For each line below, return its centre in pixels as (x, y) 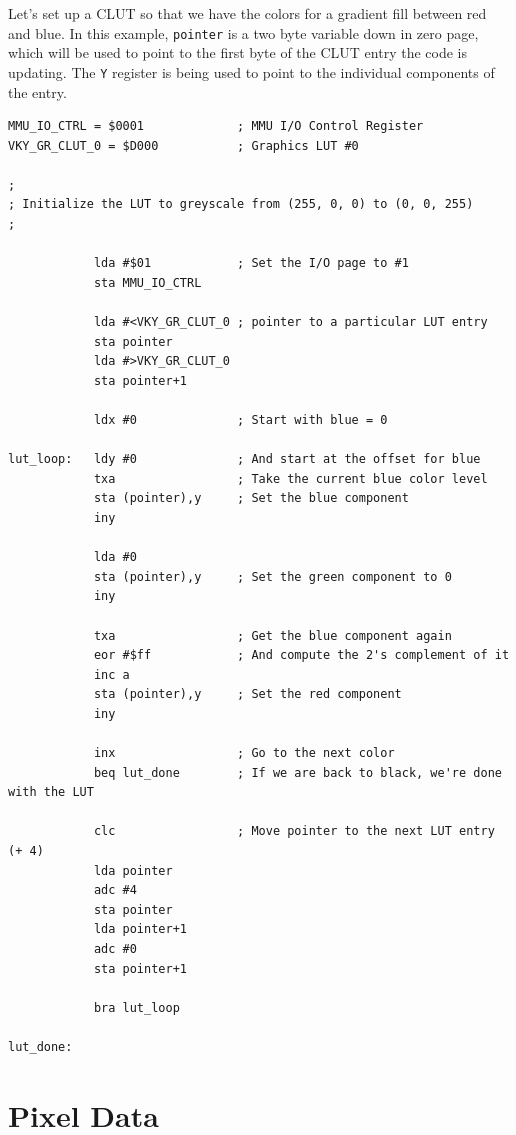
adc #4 (115, 890)
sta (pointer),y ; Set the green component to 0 (272, 576)
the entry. (37, 91)
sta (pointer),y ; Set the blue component (251, 498)
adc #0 (115, 949)
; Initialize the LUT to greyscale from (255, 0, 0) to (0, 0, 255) (241, 204)
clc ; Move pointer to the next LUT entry (294, 831)
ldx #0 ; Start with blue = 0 (240, 420)
